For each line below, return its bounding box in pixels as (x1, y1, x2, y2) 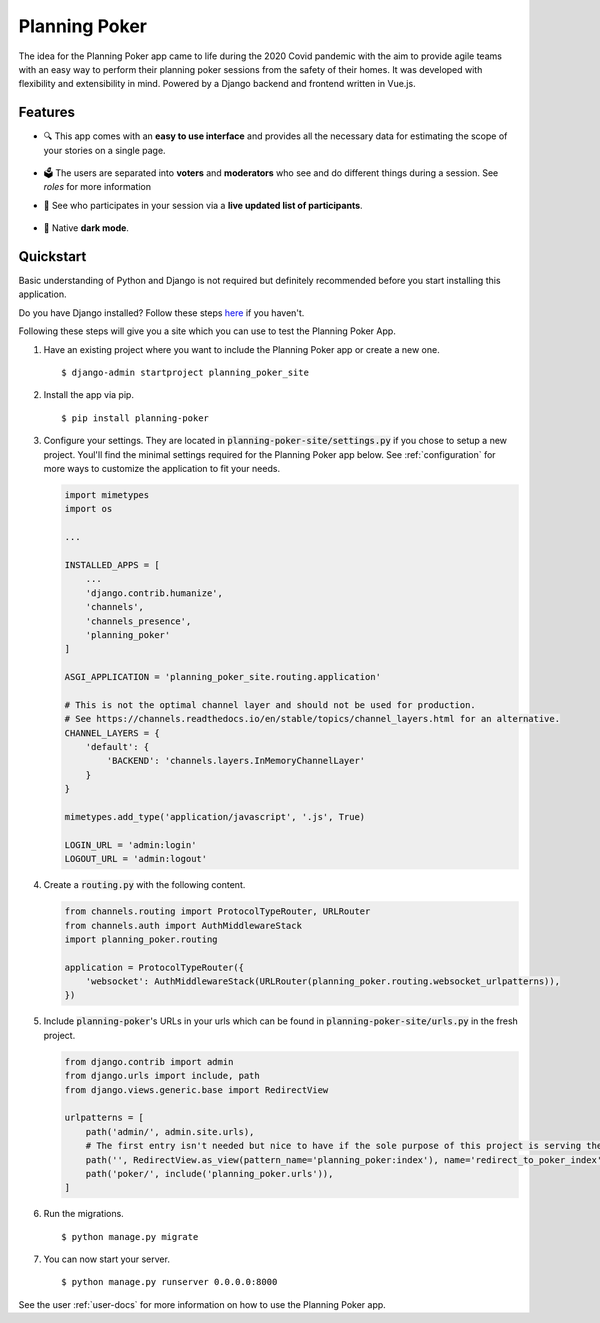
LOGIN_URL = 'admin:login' (64, 839, 197, 850)
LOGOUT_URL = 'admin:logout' (64, 853, 208, 865)
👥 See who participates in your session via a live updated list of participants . (43, 199, 364, 211)
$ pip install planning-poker (61, 412, 210, 424)
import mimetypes (64, 489, 150, 500)
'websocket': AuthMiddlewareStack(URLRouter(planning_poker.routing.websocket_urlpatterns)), (85, 976, 560, 987)
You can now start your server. (43, 1253, 170, 1265)
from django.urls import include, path (64, 1070, 260, 1082)
